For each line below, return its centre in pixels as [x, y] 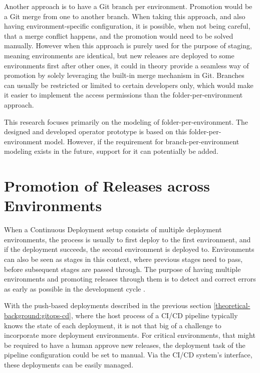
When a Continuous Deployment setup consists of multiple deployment [113, 229]
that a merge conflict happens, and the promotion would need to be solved [119, 35]
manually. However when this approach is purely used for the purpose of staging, [128, 45]
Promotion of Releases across [107, 186]
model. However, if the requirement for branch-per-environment [142, 141]
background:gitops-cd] [38, 315]
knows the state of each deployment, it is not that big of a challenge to [113, 325]
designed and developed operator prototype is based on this [95, 131]
